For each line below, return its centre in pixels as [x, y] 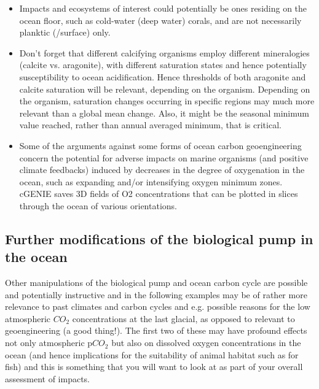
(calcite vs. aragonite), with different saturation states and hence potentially [163, 65]
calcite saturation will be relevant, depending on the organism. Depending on [165, 89]
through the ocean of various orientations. [98, 205]
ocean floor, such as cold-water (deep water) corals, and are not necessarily [160, 20]
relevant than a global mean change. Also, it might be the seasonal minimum [164, 113]
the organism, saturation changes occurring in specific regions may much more [167, 101]
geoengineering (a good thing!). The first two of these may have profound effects [156, 330]
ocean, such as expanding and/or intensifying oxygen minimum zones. [151, 181]
